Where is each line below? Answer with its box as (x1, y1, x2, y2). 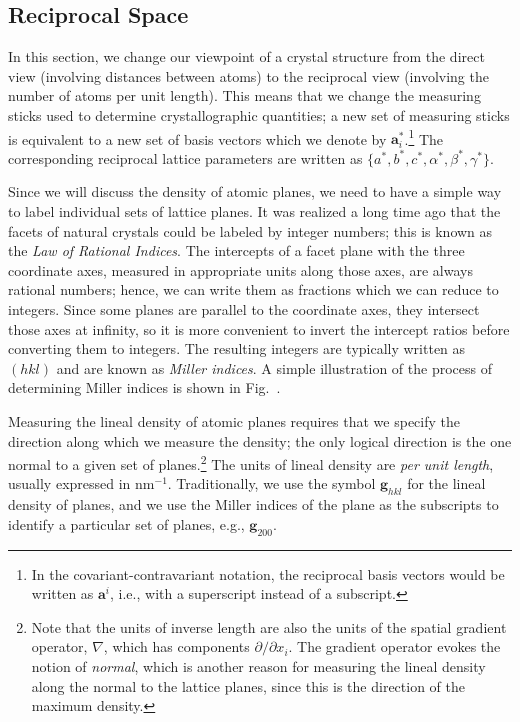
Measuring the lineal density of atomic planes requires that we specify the (8, 410, 460, 431)
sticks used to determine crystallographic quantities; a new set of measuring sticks (8, 104, 510, 125)
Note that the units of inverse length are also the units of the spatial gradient (31, 616, 507, 637)
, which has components (103, 636, 250, 657)
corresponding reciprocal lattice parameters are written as (8, 147, 363, 168)
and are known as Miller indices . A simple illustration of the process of (56, 357, 492, 378)
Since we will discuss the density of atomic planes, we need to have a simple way (8, 181, 502, 202)
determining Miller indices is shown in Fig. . (8, 377, 281, 398)
